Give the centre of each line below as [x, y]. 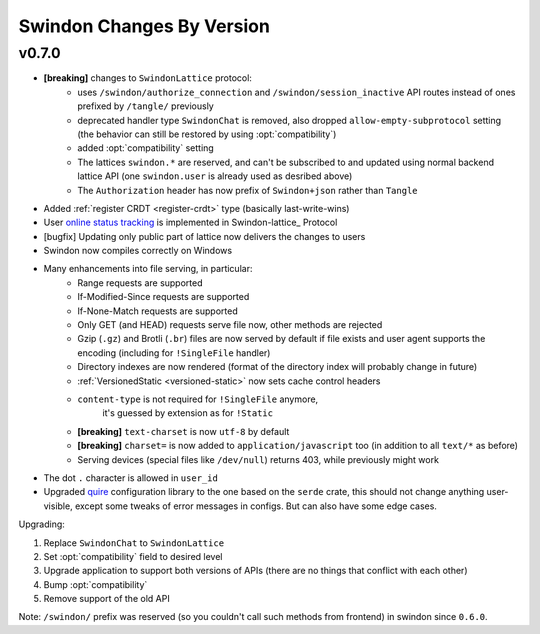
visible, [58, 506]
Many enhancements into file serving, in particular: [148, 269]
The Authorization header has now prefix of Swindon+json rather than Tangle [247, 190]
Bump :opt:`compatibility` [95, 584]
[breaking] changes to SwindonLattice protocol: [147, 78]
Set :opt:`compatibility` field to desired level [133, 556]
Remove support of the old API [106, 599]
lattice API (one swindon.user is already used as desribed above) [215, 176]
